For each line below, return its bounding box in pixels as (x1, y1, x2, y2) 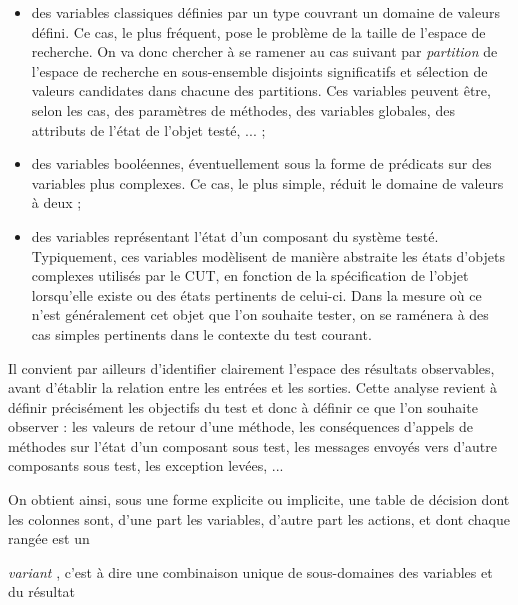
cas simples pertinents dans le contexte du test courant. (31, 323, 372, 344)
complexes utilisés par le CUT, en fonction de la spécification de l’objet (31, 265, 469, 286)
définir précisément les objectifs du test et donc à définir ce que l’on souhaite (8, 396, 478, 417)
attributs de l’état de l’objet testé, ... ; (31, 119, 266, 140)
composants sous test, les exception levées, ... (8, 455, 284, 476)
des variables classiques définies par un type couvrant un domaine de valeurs (31, 2, 500, 22)
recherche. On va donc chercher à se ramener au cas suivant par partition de (31, 41, 498, 62)
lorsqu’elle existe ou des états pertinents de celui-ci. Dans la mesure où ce (31, 284, 482, 305)
